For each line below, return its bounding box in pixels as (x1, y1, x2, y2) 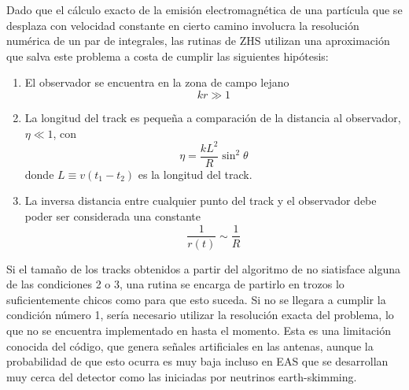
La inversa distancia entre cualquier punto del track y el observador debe (24, 192, 377, 209)
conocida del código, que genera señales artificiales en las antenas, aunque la (6, 337, 374, 354)
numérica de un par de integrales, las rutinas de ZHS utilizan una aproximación (6, 32, 390, 49)
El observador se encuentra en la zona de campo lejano (24, 74, 289, 91)
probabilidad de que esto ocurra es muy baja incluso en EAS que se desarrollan (6, 353, 389, 370)
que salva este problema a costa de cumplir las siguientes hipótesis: (6, 47, 329, 64)
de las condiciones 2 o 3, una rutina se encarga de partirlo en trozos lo (6, 276, 345, 292)
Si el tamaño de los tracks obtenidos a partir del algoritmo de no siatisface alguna (6, 260, 401, 277)
